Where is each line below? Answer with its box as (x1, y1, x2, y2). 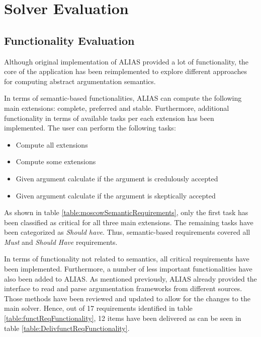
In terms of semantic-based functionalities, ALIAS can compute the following (4, 93, 242, 103)
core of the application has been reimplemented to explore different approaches (4, 66, 247, 77)
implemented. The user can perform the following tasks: (4, 122, 176, 133)
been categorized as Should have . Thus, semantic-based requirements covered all (4, 227, 250, 237)
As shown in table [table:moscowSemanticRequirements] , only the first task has (4, 207, 248, 218)
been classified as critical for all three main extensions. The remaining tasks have (4, 217, 253, 227)
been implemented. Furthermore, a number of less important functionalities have (4, 263, 252, 274)
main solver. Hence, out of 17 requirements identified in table (4, 303, 193, 313)
